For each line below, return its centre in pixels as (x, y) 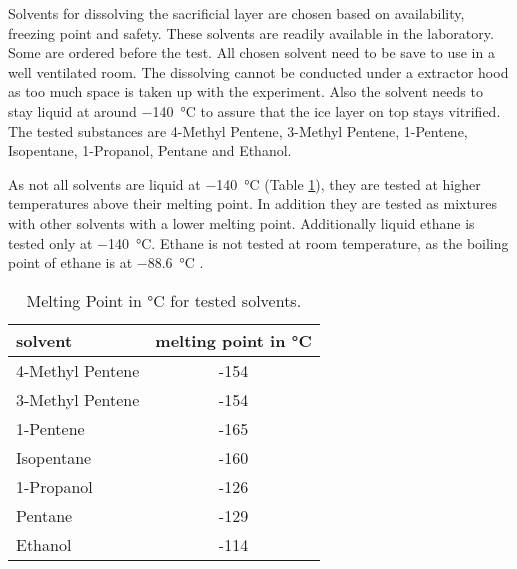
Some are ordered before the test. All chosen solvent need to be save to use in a (251, 52)
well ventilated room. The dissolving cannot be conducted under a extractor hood (258, 71)
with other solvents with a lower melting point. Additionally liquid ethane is (241, 222)
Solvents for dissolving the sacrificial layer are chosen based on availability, (236, 13)
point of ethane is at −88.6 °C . (106, 262)
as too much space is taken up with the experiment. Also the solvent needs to (245, 91)
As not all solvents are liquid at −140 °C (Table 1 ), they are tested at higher (244, 183)
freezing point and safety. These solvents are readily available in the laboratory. (251, 32)
